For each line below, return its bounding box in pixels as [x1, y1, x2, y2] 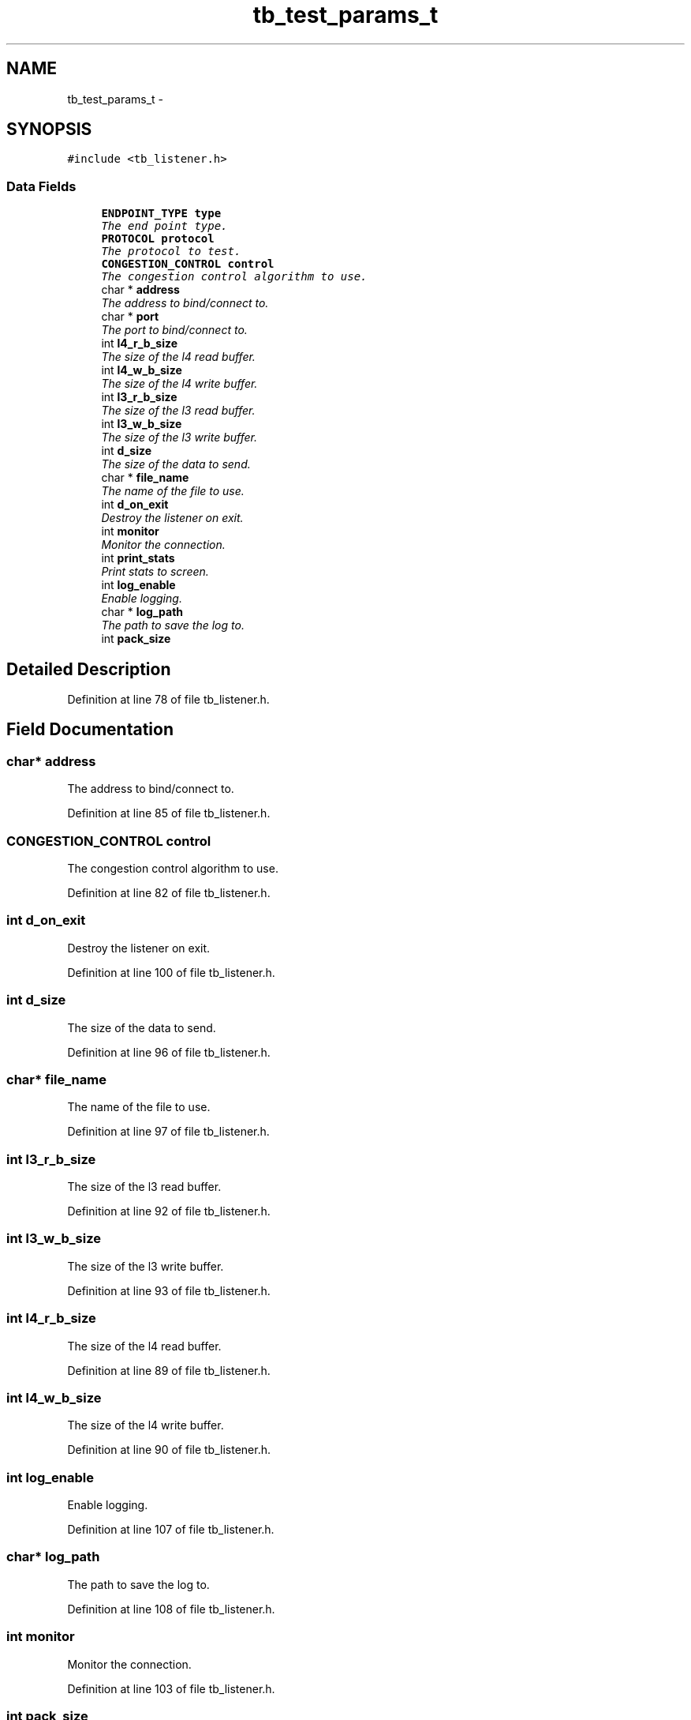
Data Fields [6, 178, 77, 194]
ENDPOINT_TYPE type [101, 207, 222, 220]
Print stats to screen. [101, 565, 209, 579]
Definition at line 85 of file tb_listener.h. [67, 806, 271, 821]
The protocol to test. [101, 245, 241, 258]
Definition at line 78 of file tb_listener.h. [67, 693, 270, 707]
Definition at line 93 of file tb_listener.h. [67, 1283, 271, 1298]
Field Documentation [6, 719, 174, 740]
